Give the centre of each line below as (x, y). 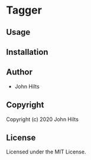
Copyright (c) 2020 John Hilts (42, 119)
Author (19, 72)
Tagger (24, 10)
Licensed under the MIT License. (46, 152)
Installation (27, 52)
